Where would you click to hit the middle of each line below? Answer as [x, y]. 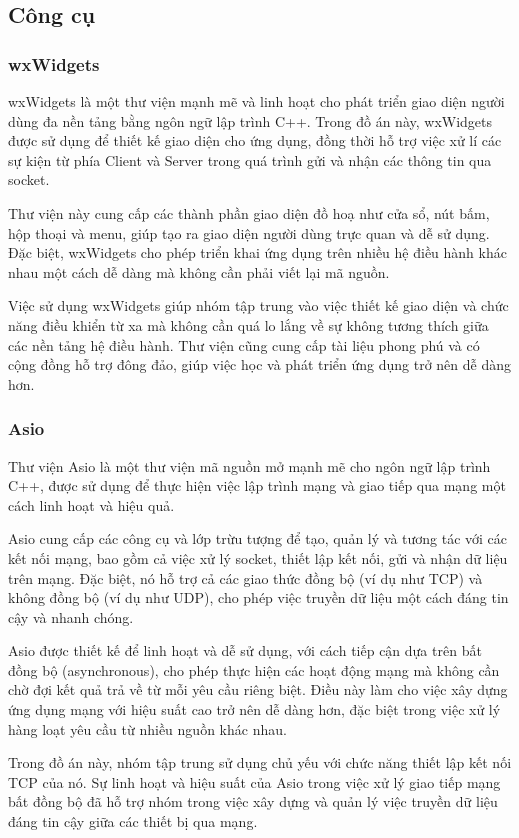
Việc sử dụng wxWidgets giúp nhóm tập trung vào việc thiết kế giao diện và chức [258, 305]
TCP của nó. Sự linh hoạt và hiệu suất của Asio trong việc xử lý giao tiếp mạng [254, 781]
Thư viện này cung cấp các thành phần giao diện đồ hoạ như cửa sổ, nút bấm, [249, 212]
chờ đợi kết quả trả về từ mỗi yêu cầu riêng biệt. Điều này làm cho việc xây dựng [258, 689]
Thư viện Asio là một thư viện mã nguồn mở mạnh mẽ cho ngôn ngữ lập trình [249, 465]
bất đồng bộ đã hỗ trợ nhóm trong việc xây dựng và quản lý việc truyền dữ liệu [253, 801]
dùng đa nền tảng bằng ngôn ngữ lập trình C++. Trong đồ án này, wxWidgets [250, 120]
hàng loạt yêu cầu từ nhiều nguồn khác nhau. [147, 728]
